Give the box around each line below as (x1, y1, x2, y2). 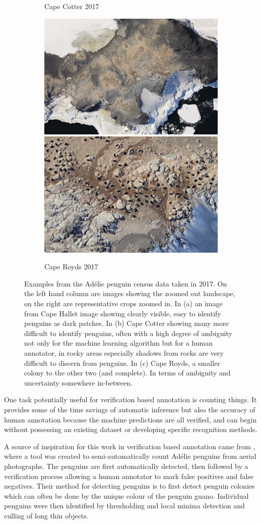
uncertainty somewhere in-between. (24, 377, 133, 388)
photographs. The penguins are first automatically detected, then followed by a (4, 460, 248, 471)
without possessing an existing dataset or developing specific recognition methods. (4, 424, 257, 435)
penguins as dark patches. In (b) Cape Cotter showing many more (24, 318, 229, 328)
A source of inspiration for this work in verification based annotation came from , (4, 441, 255, 451)
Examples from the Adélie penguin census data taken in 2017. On (24, 278, 227, 289)
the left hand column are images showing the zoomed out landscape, (24, 288, 235, 299)
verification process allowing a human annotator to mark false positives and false (4, 470, 253, 481)
